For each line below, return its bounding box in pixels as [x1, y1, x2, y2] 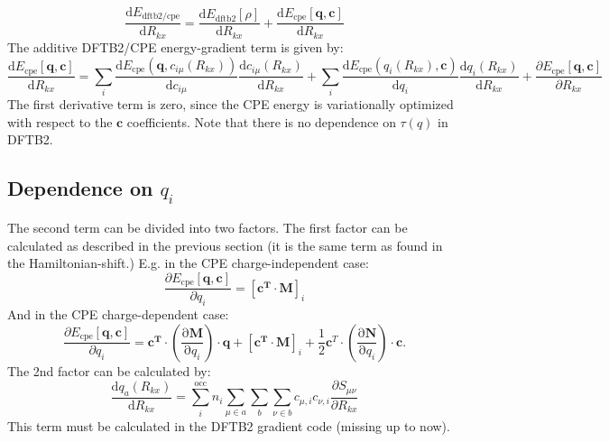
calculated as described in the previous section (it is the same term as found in [7, 235, 443, 254]
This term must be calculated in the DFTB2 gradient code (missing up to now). [7, 416, 450, 435]
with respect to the [7, 112, 113, 131]
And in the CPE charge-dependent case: [7, 305, 229, 324]
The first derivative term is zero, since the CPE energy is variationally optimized [7, 95, 454, 114]
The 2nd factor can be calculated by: [7, 361, 211, 380]
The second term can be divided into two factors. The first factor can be [7, 218, 408, 237]
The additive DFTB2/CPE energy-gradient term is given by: [7, 37, 344, 56]
